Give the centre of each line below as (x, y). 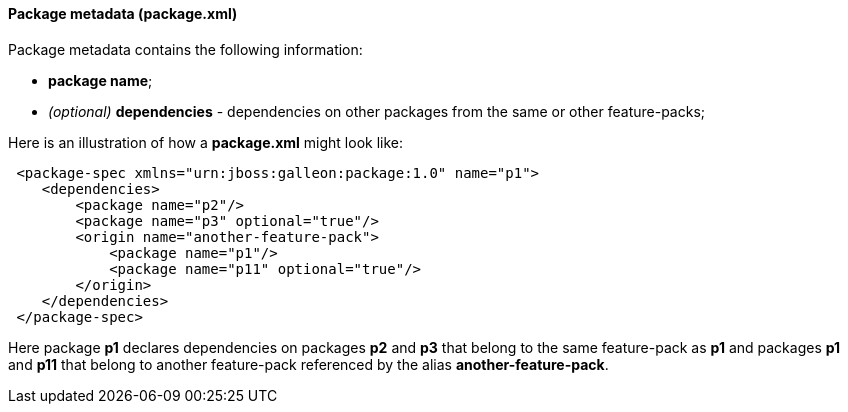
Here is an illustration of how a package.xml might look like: (206, 142)
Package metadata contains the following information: (185, 49)
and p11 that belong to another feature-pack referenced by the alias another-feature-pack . (308, 364)
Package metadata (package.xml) (123, 13)
